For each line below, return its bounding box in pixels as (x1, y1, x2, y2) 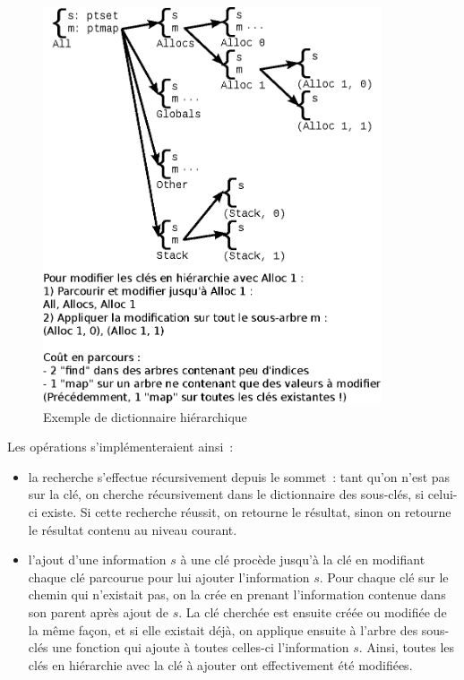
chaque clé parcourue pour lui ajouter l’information (28, 567, 310, 586)
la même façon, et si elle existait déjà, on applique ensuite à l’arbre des (28, 620, 418, 639)
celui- (427, 485, 458, 504)
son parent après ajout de (28, 603, 168, 621)
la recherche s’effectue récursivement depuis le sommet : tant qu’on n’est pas (28, 467, 451, 486)
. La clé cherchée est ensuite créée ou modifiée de (178, 603, 447, 621)
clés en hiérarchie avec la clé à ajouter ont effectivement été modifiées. (28, 655, 413, 674)
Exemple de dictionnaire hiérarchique (43, 407, 247, 426)
